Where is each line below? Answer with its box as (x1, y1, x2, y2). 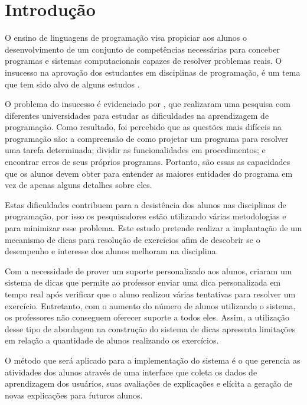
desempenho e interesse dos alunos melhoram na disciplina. (5, 245, 218, 257)
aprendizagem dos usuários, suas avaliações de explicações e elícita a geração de (5, 377, 293, 390)
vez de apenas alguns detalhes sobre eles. (5, 179, 152, 191)
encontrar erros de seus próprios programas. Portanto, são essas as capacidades (5, 155, 290, 168)
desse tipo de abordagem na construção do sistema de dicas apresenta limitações (5, 322, 296, 335)
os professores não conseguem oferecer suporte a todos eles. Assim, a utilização (5, 311, 289, 323)
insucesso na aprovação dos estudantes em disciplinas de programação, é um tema (5, 66, 301, 78)
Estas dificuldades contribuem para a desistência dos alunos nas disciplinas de (5, 198, 286, 210)
